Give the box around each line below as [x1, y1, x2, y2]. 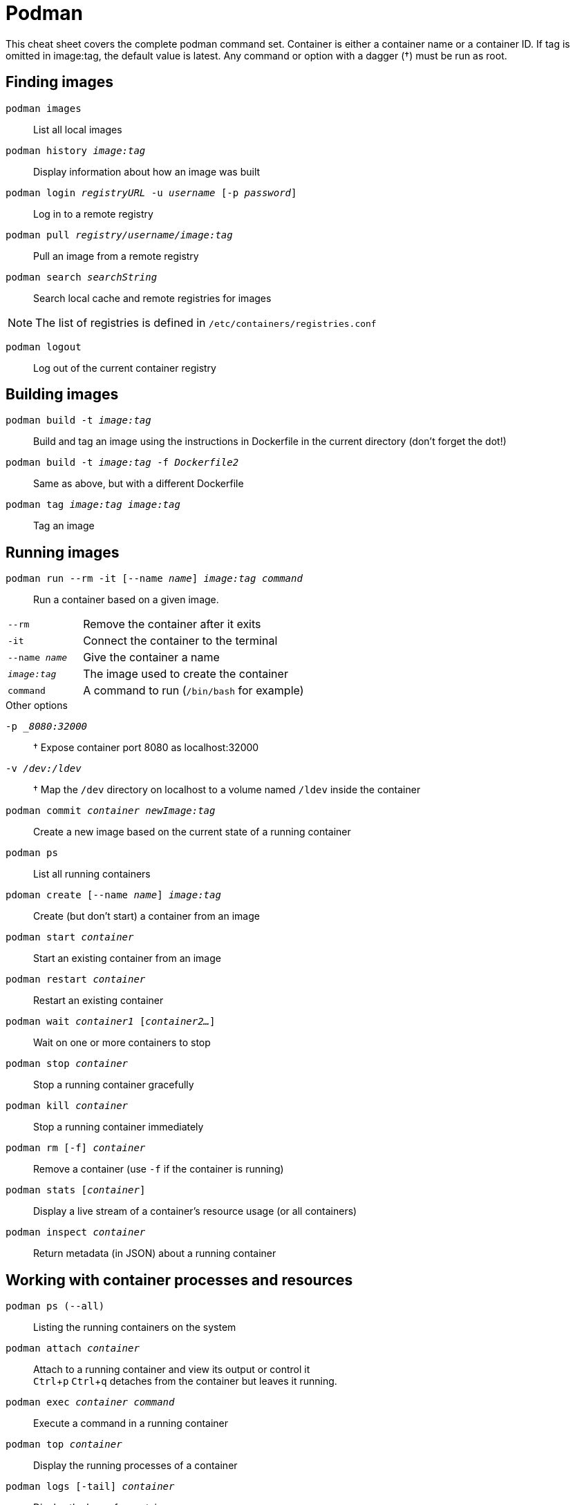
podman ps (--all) [6, 1300, 105, 1312]
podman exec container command [6, 1397, 175, 1408]
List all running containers [33, 868, 151, 880]
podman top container [6, 1439, 122, 1450]
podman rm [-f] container [6, 1142, 146, 1154]
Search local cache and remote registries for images [33, 292, 272, 304]
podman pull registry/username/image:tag [6, 229, 233, 240]
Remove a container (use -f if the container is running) [33, 1163, 284, 1175]
